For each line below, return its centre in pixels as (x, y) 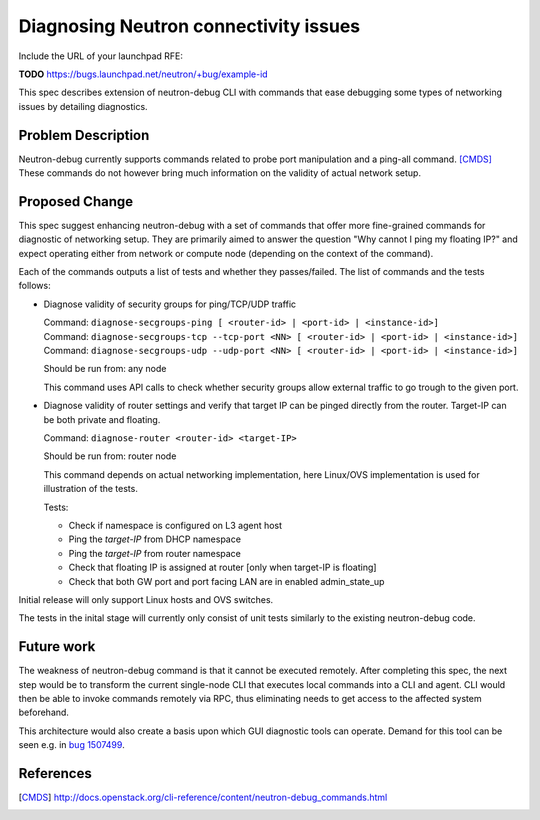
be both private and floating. (102, 419)
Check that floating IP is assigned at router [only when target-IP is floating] (222, 567)
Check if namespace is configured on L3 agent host (175, 525)
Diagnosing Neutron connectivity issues (189, 26)
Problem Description (84, 135)
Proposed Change (76, 201)
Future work (57, 646)
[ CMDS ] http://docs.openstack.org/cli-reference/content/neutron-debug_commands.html (203, 797)
